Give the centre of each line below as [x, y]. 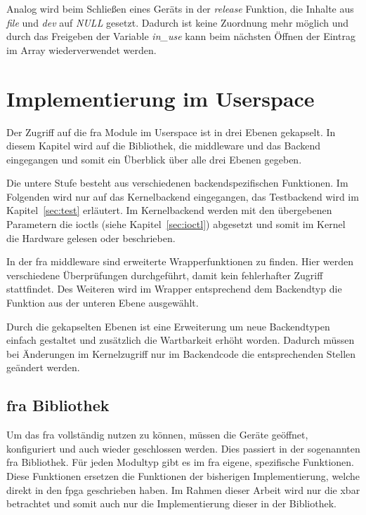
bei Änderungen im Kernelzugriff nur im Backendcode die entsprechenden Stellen [181, 353]
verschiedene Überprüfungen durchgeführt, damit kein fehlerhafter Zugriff [165, 275]
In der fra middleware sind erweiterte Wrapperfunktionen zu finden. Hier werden [180, 261]
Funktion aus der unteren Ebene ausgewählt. [103, 303]
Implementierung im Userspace [161, 98]
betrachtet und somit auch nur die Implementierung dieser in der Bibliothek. [171, 503]
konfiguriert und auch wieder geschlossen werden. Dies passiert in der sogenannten [183, 448]
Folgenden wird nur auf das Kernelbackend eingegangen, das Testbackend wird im [183, 196]
